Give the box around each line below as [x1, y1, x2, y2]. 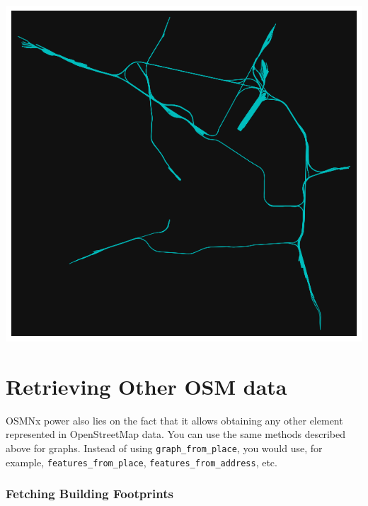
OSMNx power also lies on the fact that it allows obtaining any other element [6, 412, 343, 427]
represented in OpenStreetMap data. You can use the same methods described [6, 427, 346, 442]
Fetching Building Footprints [6, 485, 173, 502]
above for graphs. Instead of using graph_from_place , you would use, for [6, 440, 323, 455]
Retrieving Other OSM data [6, 371, 287, 400]
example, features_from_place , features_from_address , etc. [6, 454, 277, 469]
